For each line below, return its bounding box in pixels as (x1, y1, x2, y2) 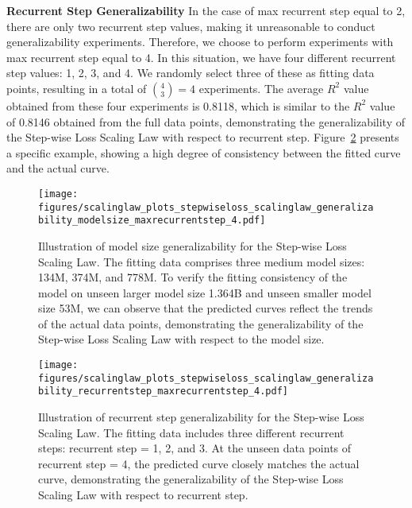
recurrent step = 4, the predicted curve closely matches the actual (38, 455, 360, 471)
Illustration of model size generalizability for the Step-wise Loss (38, 237, 347, 254)
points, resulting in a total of (6, 79, 147, 96)
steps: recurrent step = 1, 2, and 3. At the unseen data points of (38, 440, 352, 456)
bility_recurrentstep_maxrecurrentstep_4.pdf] (38, 386, 288, 397)
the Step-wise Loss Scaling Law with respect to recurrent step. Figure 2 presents (6, 129, 399, 145)
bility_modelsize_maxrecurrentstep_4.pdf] (38, 215, 266, 227)
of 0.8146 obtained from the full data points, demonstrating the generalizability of (6, 113, 405, 130)
